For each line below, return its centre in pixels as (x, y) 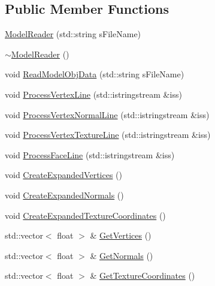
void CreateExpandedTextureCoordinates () (85, 215)
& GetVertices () (121, 235)
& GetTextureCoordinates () (143, 276)
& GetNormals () (122, 255)
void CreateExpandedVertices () (63, 175)
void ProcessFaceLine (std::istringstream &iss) (90, 154)
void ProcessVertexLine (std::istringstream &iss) (93, 94)
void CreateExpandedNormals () (64, 195)
